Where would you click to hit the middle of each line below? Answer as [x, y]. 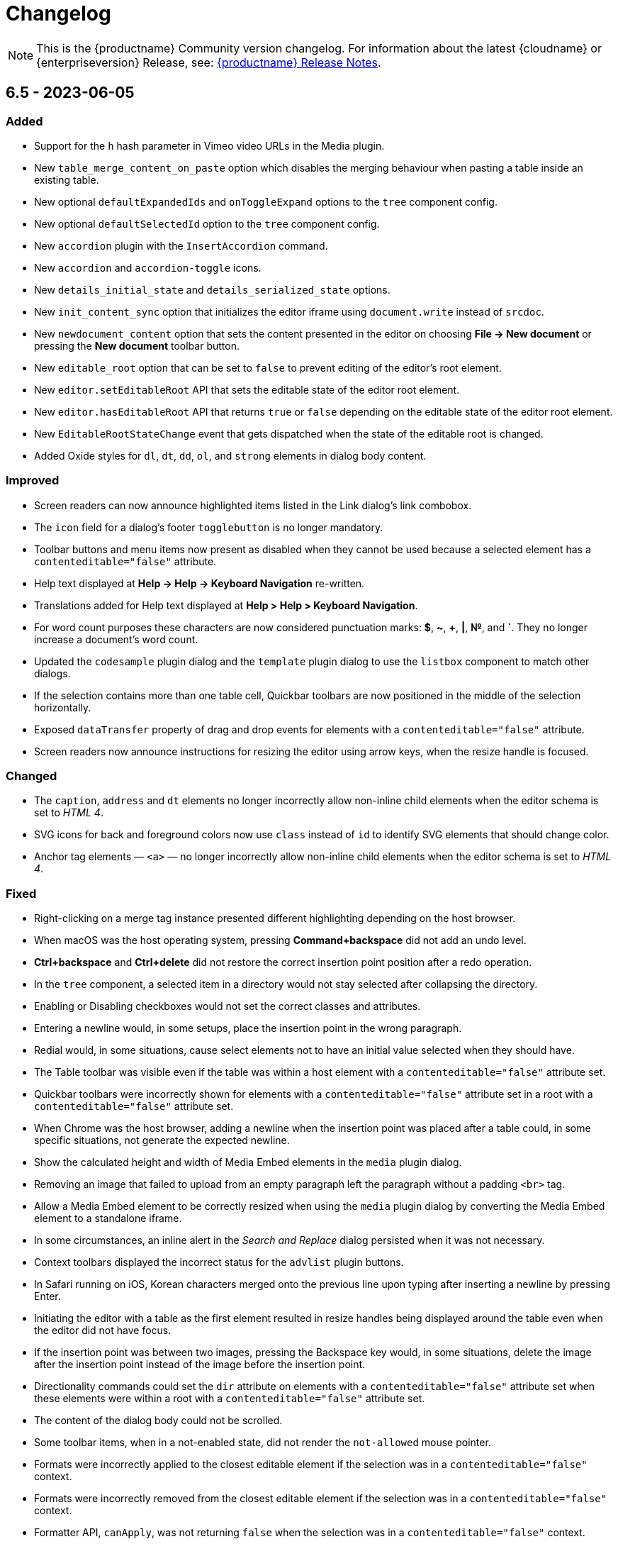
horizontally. [63, 707]
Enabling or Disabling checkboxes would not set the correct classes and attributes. [227, 1006]
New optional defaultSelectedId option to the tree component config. [207, 223]
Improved [33, 481]
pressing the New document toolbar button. [137, 345]
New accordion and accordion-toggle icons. [148, 267]
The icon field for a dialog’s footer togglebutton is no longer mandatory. [209, 527]
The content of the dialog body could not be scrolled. [158, 1421]
